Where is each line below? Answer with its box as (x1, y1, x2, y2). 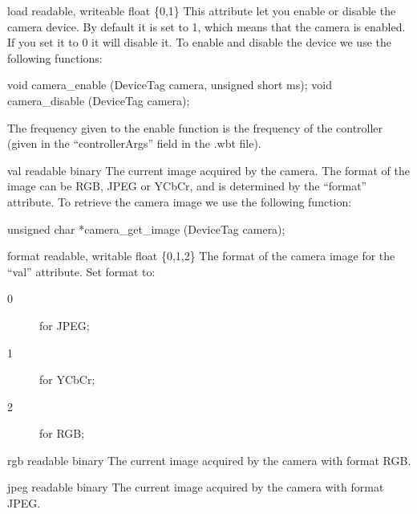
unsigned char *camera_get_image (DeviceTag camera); (7, 220, 285, 237)
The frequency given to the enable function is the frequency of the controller (7, 119, 383, 136)
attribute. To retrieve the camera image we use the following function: (7, 193, 352, 210)
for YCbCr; (39, 371, 95, 388)
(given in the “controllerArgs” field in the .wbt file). (7, 135, 261, 152)
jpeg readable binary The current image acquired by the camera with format (7, 479, 384, 496)
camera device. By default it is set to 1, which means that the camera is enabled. (7, 18, 406, 35)
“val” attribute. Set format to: (7, 263, 156, 279)
